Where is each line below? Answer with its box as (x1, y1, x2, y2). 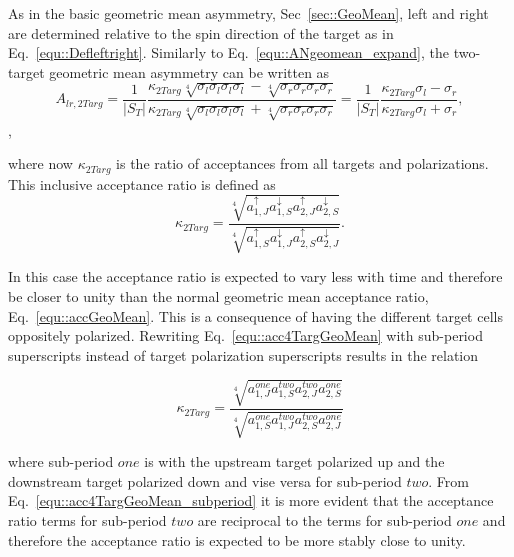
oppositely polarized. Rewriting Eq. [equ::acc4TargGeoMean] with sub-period (8, 325, 483, 346)
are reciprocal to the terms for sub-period (197, 510, 452, 531)
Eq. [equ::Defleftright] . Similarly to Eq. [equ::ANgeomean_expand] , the (8, 42, 450, 63)
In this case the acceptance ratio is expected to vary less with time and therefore (8, 266, 503, 287)
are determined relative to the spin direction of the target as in (8, 22, 394, 43)
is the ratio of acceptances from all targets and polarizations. (116, 153, 489, 174)
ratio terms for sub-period (8, 510, 167, 531)
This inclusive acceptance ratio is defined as (8, 173, 276, 194)
